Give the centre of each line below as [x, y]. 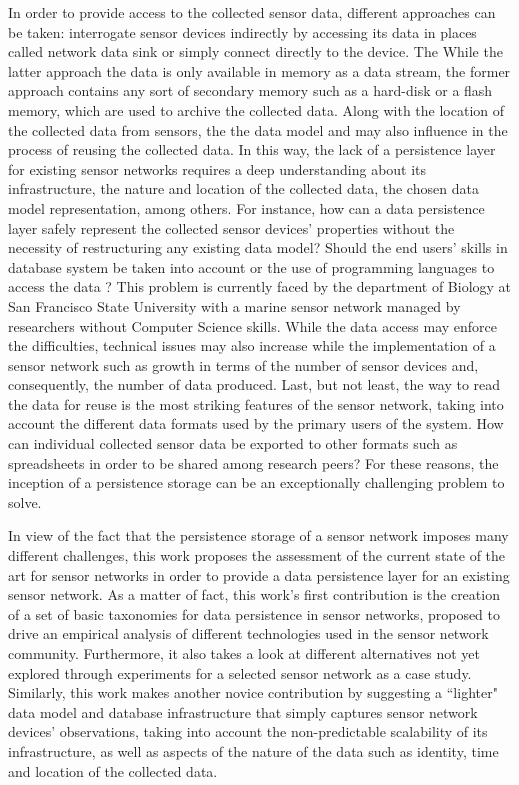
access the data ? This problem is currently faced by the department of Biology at [260, 286]
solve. [25, 501]
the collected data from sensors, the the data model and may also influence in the [258, 129]
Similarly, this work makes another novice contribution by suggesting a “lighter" [253, 692]
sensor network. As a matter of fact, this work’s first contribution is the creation [254, 594]
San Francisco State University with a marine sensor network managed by [234, 305]
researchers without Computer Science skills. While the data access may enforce [253, 325]
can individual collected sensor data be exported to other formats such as [233, 443]
